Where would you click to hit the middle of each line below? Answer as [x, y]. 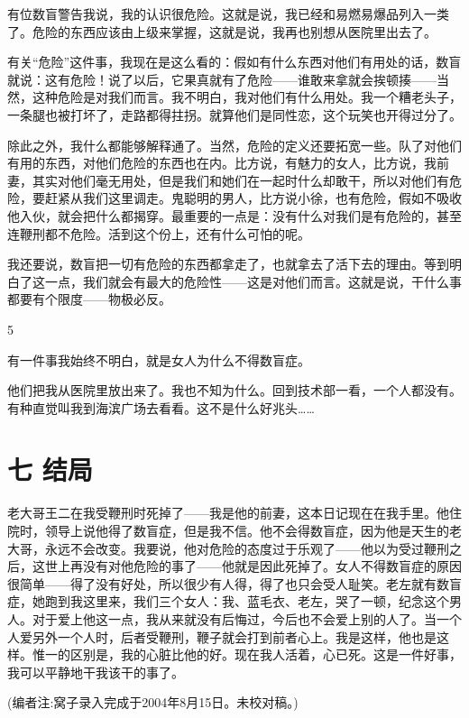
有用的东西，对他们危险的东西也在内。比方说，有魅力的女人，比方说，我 [222, 163]
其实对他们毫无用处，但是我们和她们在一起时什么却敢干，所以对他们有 [240, 180]
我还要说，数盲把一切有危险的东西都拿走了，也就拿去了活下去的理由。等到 [228, 264]
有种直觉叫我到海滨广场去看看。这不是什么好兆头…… [161, 407]
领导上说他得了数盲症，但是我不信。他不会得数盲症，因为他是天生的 [247, 530]
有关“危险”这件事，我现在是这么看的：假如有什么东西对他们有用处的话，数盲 [234, 62]
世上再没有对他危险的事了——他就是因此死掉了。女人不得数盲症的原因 [253, 566]
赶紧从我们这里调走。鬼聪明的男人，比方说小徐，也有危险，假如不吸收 [253, 198]
